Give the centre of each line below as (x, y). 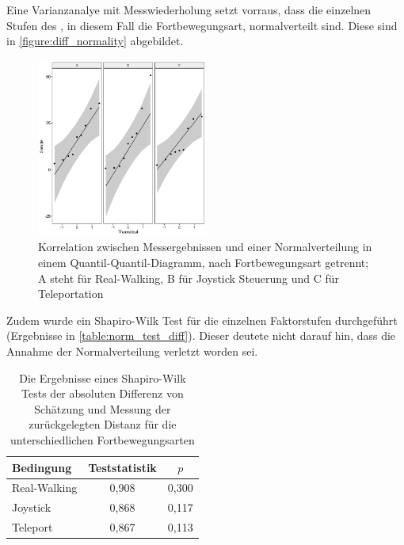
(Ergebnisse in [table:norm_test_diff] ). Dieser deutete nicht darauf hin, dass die (201, 335)
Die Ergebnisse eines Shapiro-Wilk (103, 377)
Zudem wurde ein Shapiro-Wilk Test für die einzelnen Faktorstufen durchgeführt (202, 320)
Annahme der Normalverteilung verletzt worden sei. (132, 351)
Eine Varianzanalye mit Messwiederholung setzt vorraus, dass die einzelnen (189, 10)
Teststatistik (122, 467)
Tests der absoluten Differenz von (103, 393)
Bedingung (42, 467)
